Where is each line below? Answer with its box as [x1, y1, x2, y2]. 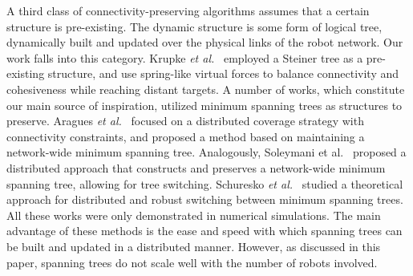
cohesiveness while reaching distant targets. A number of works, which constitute [6, 80, 405, 97]
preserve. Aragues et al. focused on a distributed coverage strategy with [6, 112, 364, 129]
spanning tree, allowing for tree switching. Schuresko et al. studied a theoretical [6, 175, 403, 192]
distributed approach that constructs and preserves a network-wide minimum [6, 159, 386, 176]
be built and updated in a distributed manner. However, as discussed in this [6, 237, 381, 254]
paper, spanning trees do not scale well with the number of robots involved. [6, 254, 378, 270]
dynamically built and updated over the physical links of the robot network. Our [6, 34, 403, 51]
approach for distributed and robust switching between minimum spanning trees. [6, 191, 403, 208]
